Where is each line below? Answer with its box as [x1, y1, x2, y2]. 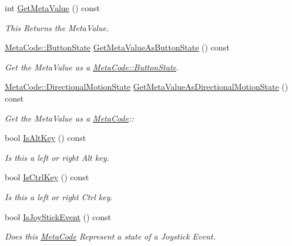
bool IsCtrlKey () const [5, 171, 89, 183]
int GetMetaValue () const [5, 2, 100, 14]
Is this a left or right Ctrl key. [5, 190, 113, 203]
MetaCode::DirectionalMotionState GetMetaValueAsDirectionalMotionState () [5, 80, 288, 93]
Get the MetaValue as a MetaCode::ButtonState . [5, 60, 179, 73]
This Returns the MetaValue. [5, 21, 109, 33]
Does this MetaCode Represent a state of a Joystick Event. [5, 230, 216, 242]
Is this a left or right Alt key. [5, 151, 109, 163]
